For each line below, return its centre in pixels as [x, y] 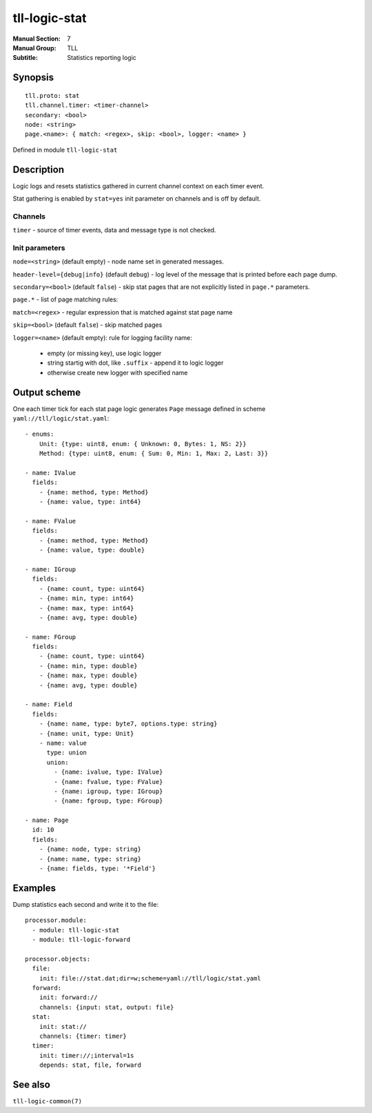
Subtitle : [25, 58]
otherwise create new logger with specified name [117, 372]
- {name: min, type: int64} [86, 599]
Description [39, 169]
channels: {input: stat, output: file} [106, 1007]
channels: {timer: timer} [83, 1036]
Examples [34, 888]
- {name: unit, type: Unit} [86, 733]
